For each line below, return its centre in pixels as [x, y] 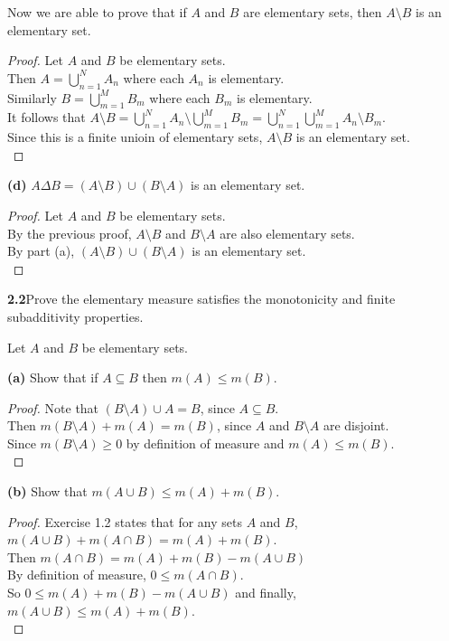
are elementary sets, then [313, 12]
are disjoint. [356, 425]
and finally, [266, 593]
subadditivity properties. [75, 316]
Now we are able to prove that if [97, 12]
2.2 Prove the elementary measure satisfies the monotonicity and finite [201, 299]
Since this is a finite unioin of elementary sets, [135, 137]
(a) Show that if [53, 377]
